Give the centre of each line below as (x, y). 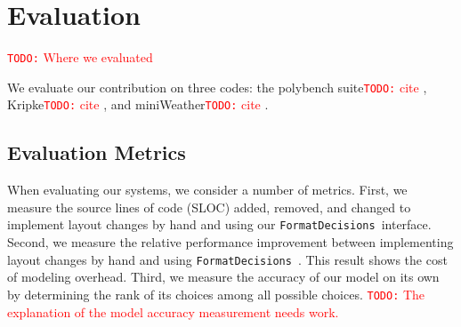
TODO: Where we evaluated (80, 57)
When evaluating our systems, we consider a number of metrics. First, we (207, 190)
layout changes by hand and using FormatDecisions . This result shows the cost (227, 259)
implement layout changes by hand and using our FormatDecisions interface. (219, 224)
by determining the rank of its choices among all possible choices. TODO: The (216, 294)
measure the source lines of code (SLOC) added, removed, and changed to (209, 207)
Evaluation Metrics (97, 152)
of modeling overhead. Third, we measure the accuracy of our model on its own (223, 277)
